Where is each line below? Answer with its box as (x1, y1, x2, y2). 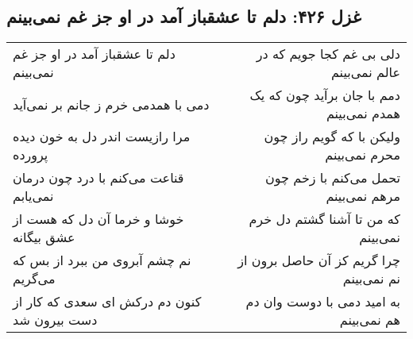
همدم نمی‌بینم (326, 104, 400, 123)
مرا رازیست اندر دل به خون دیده (13, 127, 191, 146)
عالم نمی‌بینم (330, 63, 400, 82)
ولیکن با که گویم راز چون (264, 127, 400, 146)
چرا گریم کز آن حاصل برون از (237, 251, 400, 270)
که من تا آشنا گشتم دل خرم (249, 210, 400, 229)
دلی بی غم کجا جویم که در (256, 44, 400, 64)
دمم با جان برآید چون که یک (249, 86, 400, 105)
